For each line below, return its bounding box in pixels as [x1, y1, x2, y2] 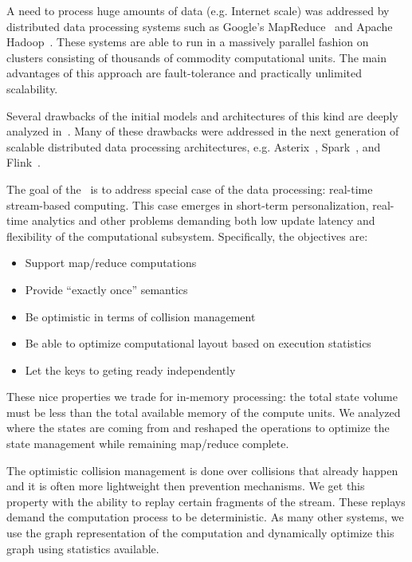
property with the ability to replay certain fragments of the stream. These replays [6, 493, 406, 509]
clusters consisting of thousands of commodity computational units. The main [6, 49, 386, 65]
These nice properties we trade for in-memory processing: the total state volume [6, 388, 398, 405]
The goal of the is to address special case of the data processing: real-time [6, 180, 373, 197]
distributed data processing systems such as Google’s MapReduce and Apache [6, 18, 393, 34]
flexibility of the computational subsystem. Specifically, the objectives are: [6, 227, 368, 244]
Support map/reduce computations [25, 254, 197, 271]
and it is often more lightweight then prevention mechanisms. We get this [6, 478, 365, 494]
